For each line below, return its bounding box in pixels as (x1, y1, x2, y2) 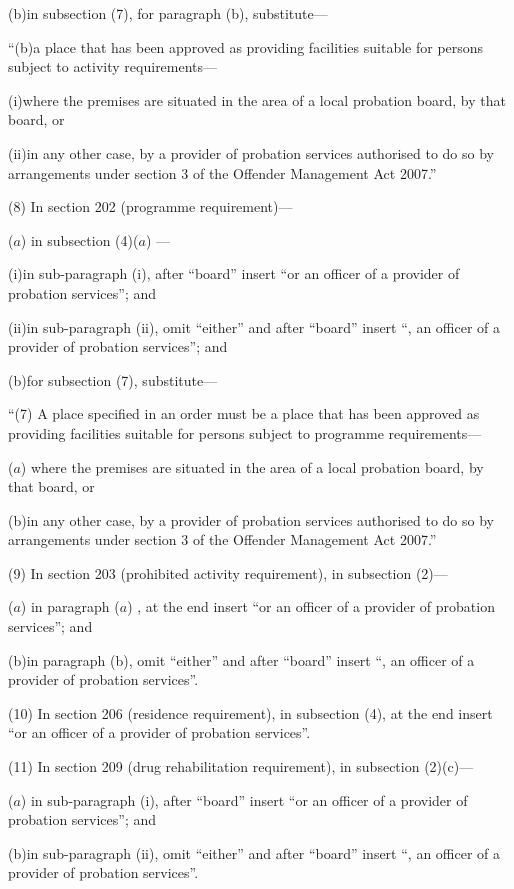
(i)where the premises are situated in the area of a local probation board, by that (8, 89, 506, 110)
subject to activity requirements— (8, 56, 218, 77)
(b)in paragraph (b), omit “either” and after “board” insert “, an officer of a (8, 649, 475, 670)
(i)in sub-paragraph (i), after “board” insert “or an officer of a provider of (8, 263, 460, 284)
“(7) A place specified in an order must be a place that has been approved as (8, 403, 480, 424)
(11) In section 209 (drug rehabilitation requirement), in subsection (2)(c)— (8, 756, 474, 777)
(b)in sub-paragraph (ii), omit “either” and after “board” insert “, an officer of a (8, 842, 501, 863)
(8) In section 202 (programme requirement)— (8, 196, 293, 217)
